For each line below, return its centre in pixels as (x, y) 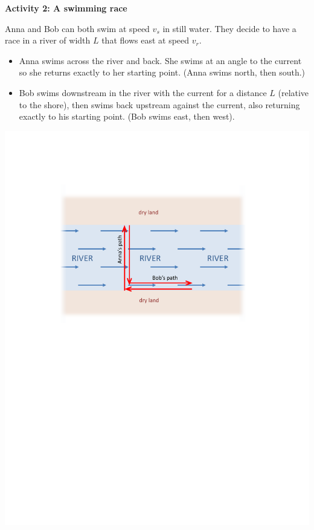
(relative (293, 92)
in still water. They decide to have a (229, 28)
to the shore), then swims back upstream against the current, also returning (159, 104)
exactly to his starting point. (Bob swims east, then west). (127, 116)
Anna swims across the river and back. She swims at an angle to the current (160, 60)
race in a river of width (48, 40)
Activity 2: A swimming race (66, 8)
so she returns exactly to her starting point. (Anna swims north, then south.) (162, 72)
